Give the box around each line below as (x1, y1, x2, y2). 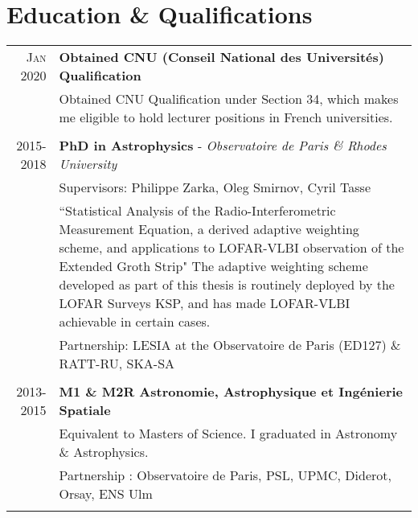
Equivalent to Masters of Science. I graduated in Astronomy (59, 424, 398, 443)
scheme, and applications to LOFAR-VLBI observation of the (59, 238, 404, 257)
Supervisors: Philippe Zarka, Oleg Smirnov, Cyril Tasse (59, 178, 371, 197)
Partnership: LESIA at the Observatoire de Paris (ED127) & (59, 335, 401, 355)
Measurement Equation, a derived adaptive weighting (59, 220, 359, 239)
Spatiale (59, 401, 111, 420)
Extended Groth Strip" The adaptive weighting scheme (59, 257, 368, 276)
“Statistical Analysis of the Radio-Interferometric (59, 201, 336, 220)
